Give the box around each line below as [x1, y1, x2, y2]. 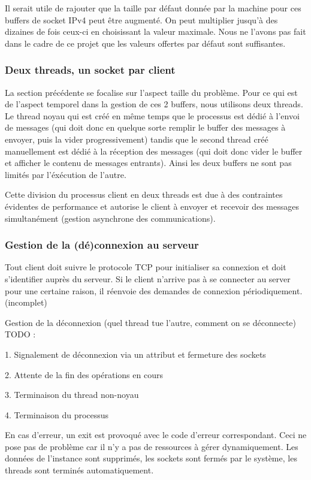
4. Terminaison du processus [5, 408, 109, 421]
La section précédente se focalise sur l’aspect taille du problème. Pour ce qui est [5, 86, 298, 98]
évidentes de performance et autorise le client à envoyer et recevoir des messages [5, 200, 299, 212]
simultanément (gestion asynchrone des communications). [5, 212, 216, 224]
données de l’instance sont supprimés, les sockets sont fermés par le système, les [5, 452, 297, 464]
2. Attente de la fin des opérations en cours [5, 368, 163, 381]
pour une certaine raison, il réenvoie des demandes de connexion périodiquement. [5, 284, 303, 297]
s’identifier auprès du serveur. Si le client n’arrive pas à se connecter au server [5, 272, 291, 285]
